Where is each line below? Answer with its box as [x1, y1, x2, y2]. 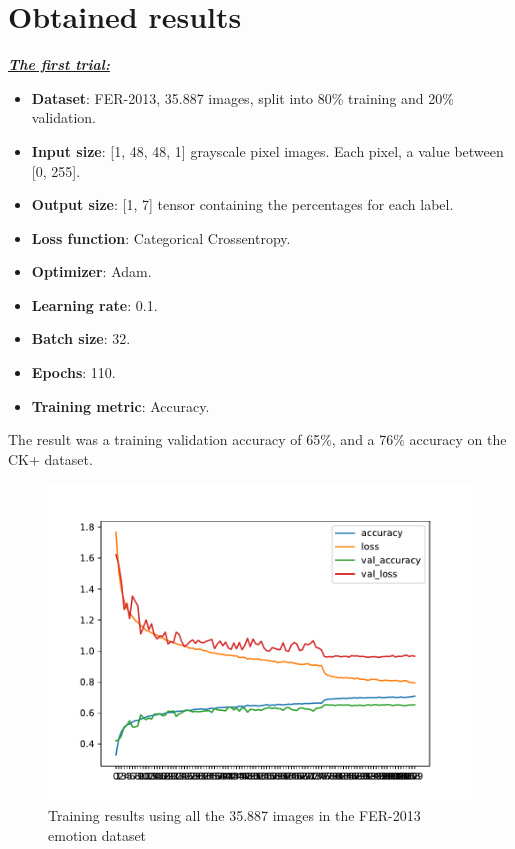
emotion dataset [48, 824, 147, 845]
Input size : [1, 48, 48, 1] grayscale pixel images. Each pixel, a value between [31, 140, 504, 161]
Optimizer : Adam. [31, 261, 152, 282]
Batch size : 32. [31, 328, 131, 349]
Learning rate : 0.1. [31, 294, 158, 315]
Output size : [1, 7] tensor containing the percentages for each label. [31, 194, 454, 215]
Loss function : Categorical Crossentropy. [31, 227, 291, 248]
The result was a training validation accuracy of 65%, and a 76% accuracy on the [8, 429, 507, 450]
